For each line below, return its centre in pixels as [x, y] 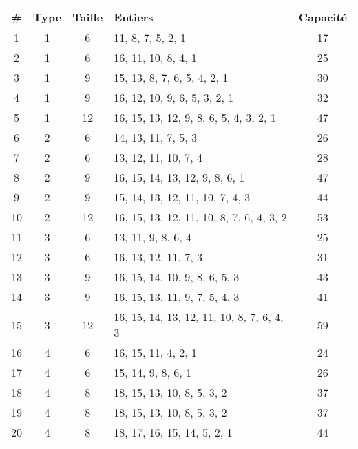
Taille [88, 17]
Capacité [323, 17]
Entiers [134, 17]
